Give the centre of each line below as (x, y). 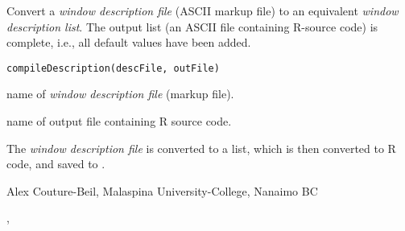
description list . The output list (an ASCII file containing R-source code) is (192, 26)
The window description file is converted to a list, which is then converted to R (201, 148)
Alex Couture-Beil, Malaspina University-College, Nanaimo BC (162, 190)
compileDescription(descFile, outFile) (113, 68)
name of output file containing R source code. (119, 121)
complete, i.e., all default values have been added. (129, 42)
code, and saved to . (56, 164)
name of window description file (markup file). (120, 94)
